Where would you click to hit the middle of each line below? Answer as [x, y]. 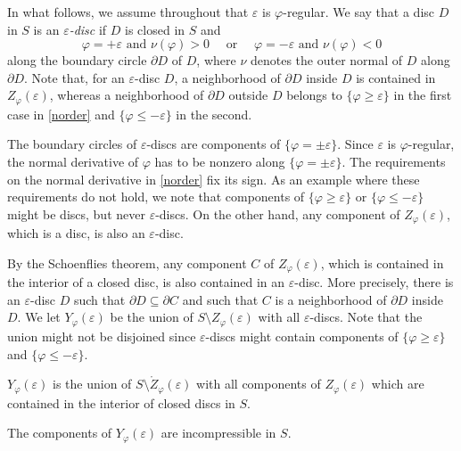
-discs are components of [214, 144]
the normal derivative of [73, 162]
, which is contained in [382, 262]
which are [398, 384]
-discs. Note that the [366, 317]
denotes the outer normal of [326, 60]
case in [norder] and [61, 114]
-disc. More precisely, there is [374, 282]
